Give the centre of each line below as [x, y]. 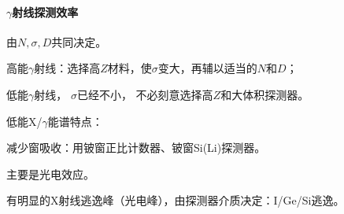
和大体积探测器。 [265, 94]
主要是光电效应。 [50, 173]
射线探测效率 [45, 11]
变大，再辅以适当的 [207, 68]
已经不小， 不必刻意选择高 [145, 94]
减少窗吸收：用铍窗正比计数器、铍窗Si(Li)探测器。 [136, 148]
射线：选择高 [67, 68]
